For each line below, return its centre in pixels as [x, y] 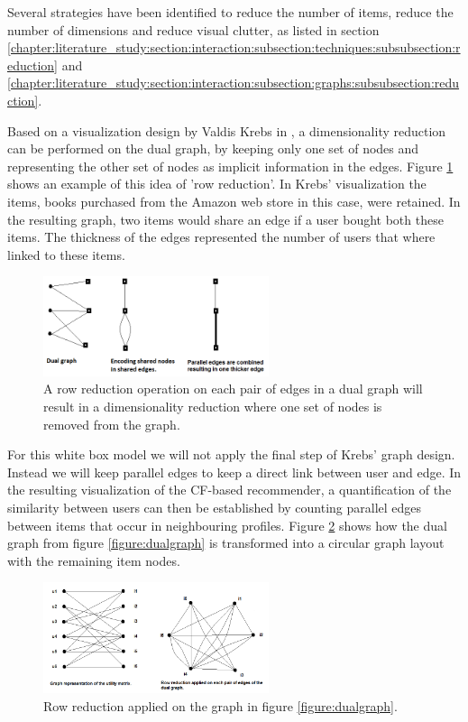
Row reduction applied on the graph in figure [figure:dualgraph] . [220, 705]
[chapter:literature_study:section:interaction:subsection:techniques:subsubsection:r [234, 47]
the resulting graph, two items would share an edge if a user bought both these [225, 219]
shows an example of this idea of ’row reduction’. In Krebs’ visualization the [217, 184]
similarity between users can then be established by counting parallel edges [215, 507]
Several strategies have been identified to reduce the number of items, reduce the [230, 12]
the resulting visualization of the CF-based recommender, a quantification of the [229, 490]
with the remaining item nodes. [94, 560]
